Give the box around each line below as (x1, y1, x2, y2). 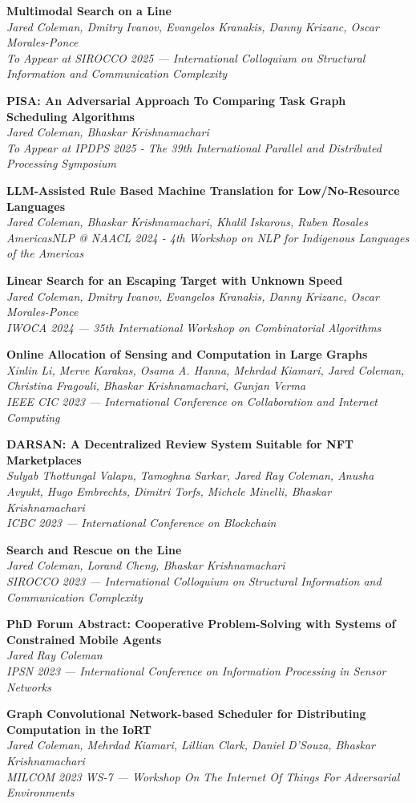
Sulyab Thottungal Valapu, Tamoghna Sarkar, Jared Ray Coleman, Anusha (6, 467, 374, 484)
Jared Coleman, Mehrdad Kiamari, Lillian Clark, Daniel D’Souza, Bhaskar (6, 736, 376, 753)
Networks (6, 678, 52, 695)
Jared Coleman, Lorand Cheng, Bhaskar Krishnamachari (6, 557, 285, 574)
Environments (6, 784, 75, 801)
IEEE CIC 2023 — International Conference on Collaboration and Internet (6, 393, 378, 410)
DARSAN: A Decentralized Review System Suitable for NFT (6, 436, 353, 452)
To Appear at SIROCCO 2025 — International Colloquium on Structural (6, 49, 366, 66)
